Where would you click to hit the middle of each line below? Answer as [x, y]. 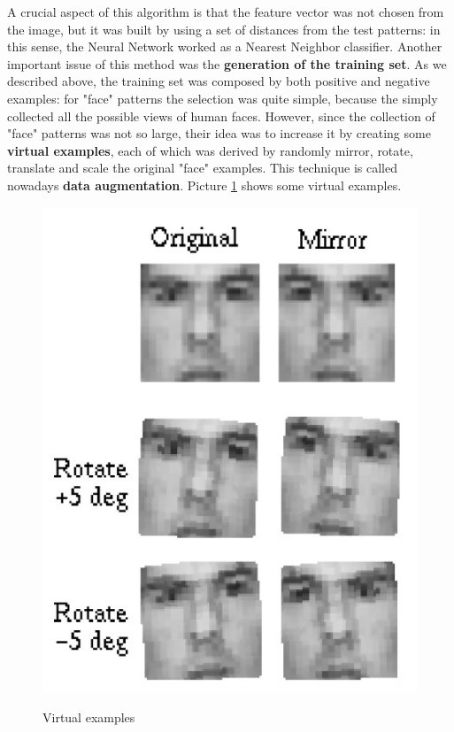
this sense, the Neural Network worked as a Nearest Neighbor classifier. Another [225, 46]
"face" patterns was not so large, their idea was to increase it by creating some [219, 133]
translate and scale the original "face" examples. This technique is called [203, 168]
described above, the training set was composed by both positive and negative [219, 81]
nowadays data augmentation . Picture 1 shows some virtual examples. [204, 185]
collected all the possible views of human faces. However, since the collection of [221, 116]
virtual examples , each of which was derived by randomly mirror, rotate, [210, 150]
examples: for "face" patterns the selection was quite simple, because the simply [223, 98]
